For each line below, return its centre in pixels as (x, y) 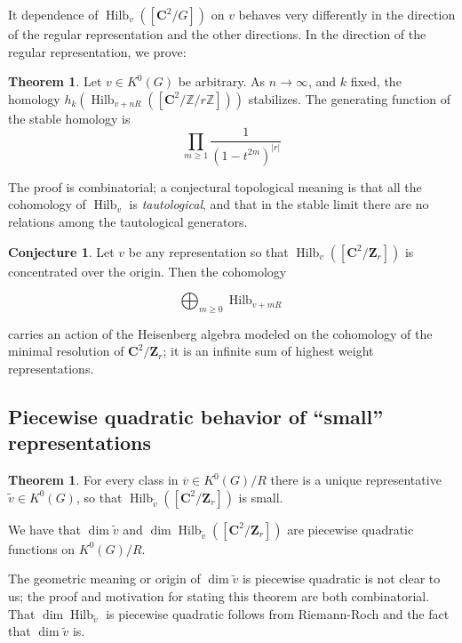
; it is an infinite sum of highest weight (268, 351)
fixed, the (376, 81)
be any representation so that (208, 251)
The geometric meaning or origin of (104, 579)
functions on (42, 548)
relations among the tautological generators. (128, 221)
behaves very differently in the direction (347, 14)
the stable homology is (69, 118)
